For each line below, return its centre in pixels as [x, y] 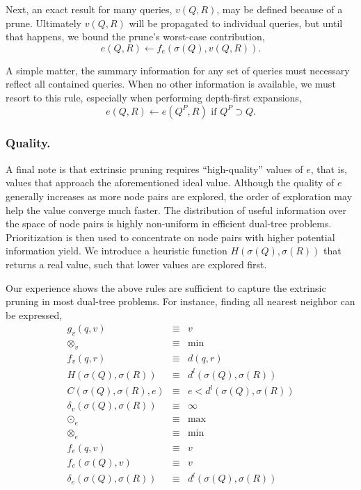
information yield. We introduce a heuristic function [117, 251]
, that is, [329, 169]
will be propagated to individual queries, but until [236, 23]
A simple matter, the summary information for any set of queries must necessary [178, 70]
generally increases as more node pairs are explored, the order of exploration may [179, 196]
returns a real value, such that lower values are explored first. [136, 264]
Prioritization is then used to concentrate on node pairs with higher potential [170, 237]
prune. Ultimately [43, 23]
